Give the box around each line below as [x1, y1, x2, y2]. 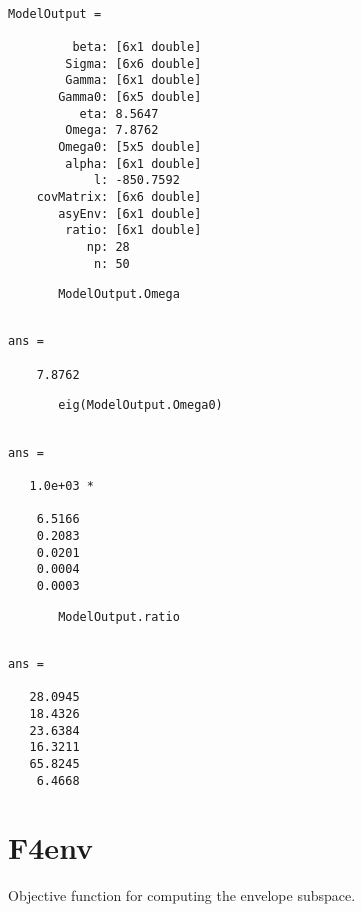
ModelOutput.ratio [58, 609, 180, 624]
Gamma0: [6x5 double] [58, 89, 202, 104]
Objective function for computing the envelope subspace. [8, 885, 356, 906]
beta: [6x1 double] [72, 39, 202, 54]
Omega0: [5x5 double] [58, 139, 202, 154]
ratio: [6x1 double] [65, 223, 202, 238]
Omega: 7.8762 [65, 123, 159, 138]
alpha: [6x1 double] [65, 156, 202, 171]
